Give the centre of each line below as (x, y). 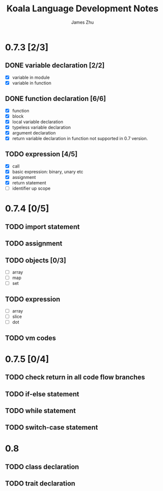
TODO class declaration (42, 467)
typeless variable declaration (41, 127)
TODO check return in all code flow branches (75, 377)
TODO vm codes (31, 338)
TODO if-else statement (42, 394)
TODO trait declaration (40, 484)
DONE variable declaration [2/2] (55, 65)
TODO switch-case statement (52, 428)
